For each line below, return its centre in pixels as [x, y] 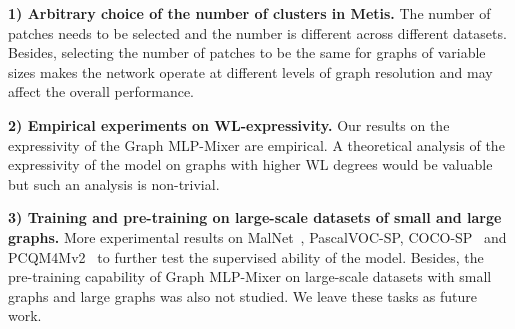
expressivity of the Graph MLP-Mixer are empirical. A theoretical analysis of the [256, 144]
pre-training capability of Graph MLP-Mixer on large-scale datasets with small [250, 276]
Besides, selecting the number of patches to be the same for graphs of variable [247, 52]
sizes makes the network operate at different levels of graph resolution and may [250, 71]
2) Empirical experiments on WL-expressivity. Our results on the [229, 124]
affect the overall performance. [101, 91]
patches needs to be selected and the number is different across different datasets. [257, 32]
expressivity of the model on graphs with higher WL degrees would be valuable [250, 164]
